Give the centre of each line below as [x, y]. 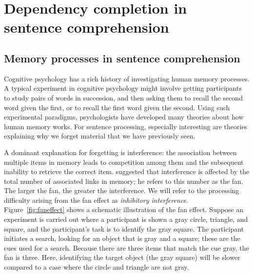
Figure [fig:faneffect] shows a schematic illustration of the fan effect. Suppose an [124, 209]
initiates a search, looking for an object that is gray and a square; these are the [122, 238]
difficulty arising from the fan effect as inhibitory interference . [96, 200]
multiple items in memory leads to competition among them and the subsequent [124, 162]
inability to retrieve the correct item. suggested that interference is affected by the [127, 171]
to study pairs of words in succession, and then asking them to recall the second [123, 97]
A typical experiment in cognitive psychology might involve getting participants [123, 88]
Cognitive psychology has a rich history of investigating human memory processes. [127, 78]
